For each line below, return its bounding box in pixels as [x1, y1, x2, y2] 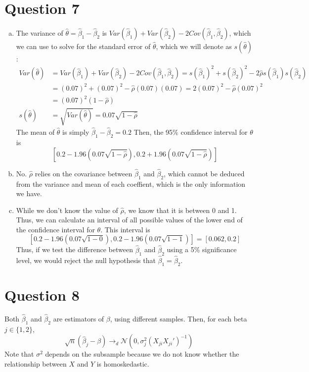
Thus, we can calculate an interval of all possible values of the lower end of [16, 214, 243, 225]
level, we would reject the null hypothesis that [16, 255, 156, 265]
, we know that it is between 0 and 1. [124, 205, 237, 215]
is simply [62, 127, 89, 137]
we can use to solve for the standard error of [16, 41, 151, 52]
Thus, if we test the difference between [16, 244, 133, 255]
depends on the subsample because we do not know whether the [45, 349, 239, 359]
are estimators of [53, 313, 104, 323]
